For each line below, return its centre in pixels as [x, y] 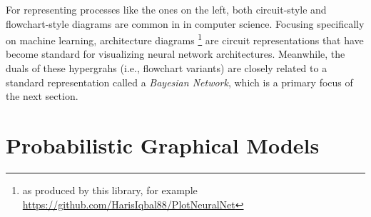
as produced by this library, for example [110, 190]
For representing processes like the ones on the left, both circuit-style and [166, 9]
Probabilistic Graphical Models [163, 145]
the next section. [42, 96]
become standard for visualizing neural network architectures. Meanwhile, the [176, 54]
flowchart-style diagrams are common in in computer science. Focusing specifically [185, 23]
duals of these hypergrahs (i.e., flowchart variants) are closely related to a [167, 68]
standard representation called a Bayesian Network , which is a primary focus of [179, 82]
